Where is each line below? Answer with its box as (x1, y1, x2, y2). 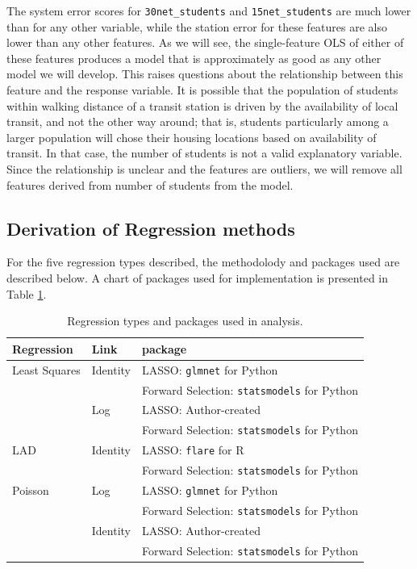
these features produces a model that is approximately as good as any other (6, 49, 382, 66)
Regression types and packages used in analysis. (67, 312, 303, 329)
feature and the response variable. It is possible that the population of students (6, 82, 398, 98)
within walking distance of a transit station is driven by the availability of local (6, 97, 398, 114)
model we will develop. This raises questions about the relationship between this (6, 65, 403, 82)
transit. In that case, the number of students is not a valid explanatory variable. (6, 144, 402, 161)
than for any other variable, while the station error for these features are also (6, 18, 387, 35)
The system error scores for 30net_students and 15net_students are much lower (6, 2, 411, 19)
